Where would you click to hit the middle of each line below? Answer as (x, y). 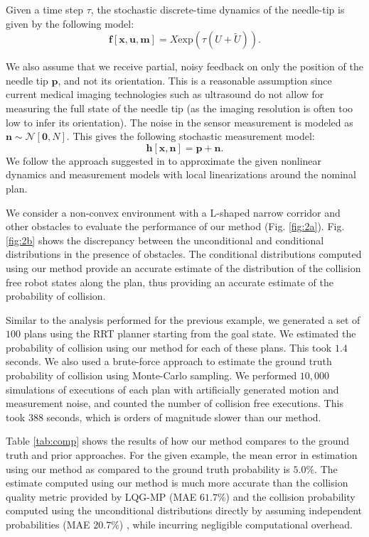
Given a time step (45, 9)
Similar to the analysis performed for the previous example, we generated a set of (183, 319)
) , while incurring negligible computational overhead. (236, 524)
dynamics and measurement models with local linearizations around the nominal (181, 174)
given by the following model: (70, 23)
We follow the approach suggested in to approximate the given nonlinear (164, 160)
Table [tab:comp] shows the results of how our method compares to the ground (178, 441)
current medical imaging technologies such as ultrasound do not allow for (165, 94)
